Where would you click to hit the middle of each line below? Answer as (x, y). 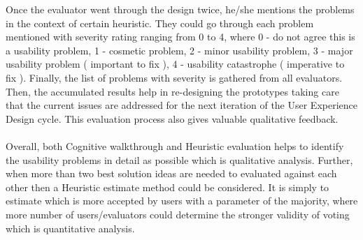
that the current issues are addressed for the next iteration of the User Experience (182, 105)
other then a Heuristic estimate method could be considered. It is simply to (168, 187)
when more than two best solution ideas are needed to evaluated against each (171, 173)
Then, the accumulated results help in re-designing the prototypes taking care (172, 91)
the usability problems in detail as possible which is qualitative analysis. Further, (179, 159)
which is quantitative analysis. (70, 228)
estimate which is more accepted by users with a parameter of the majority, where (182, 201)
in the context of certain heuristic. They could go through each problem (160, 23)
